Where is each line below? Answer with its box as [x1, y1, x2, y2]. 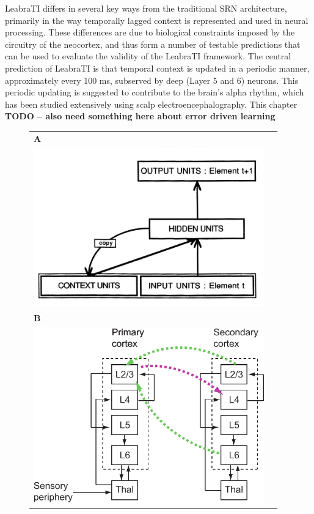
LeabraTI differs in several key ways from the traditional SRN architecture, [5, 2, 287, 14]
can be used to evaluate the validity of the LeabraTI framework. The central [5, 50, 291, 62]
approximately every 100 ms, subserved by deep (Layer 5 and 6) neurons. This [5, 73, 299, 86]
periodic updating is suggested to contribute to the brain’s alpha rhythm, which [5, 86, 304, 99]
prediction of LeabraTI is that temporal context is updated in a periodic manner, [5, 61, 310, 74]
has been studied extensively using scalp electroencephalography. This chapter [5, 97, 298, 110]
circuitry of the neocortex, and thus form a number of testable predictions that [5, 37, 301, 50]
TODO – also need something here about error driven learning [5, 110, 276, 122]
